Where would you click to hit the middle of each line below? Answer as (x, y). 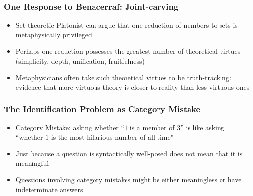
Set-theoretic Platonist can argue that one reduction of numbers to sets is (126, 25)
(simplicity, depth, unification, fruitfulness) (80, 61)
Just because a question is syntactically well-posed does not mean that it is (129, 153)
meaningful (32, 163)
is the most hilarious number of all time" (112, 137)
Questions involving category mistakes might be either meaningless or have (128, 180)
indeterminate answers (49, 189)
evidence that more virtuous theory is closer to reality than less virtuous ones (132, 87)
